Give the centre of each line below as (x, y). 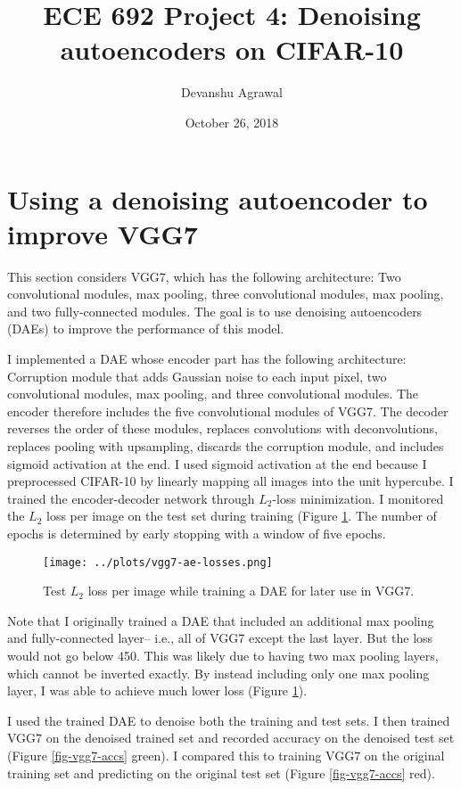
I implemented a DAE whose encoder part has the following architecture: (207, 358)
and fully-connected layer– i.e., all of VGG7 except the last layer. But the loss (220, 638)
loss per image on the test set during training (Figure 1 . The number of (242, 516)
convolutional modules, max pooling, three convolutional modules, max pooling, (226, 294)
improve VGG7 (103, 233)
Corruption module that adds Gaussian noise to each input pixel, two (197, 376)
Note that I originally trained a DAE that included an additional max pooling (221, 620)
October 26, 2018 (232, 122)
